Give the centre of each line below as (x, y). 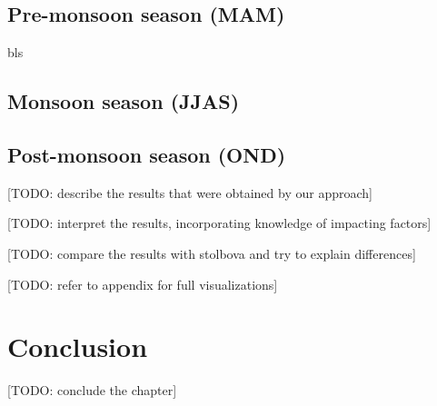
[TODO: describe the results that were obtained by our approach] (190, 192)
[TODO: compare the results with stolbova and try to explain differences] (212, 253)
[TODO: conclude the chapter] (92, 390)
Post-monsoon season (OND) (147, 154)
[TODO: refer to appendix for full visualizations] (143, 284)
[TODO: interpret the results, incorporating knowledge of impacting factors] (219, 223)
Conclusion (78, 347)
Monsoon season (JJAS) (124, 101)
